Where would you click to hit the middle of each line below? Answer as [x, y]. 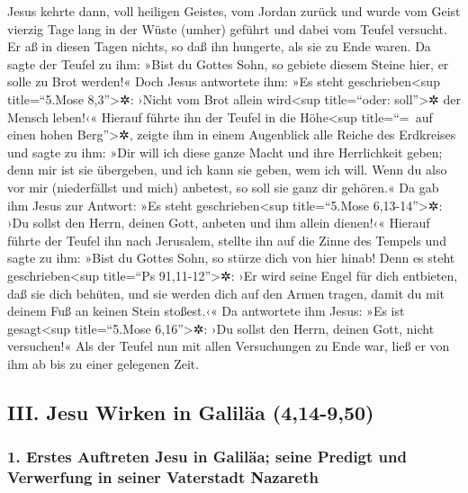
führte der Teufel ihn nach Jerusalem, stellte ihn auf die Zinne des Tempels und [227, 240]
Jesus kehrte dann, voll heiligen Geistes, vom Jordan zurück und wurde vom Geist [234, 11]
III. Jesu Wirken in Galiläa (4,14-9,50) [191, 412]
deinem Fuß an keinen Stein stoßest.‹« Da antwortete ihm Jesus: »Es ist [206, 311]
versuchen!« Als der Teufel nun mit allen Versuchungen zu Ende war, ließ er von [229, 346]
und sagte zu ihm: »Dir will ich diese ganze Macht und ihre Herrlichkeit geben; [225, 152]
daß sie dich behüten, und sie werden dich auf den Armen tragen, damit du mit [226, 293]
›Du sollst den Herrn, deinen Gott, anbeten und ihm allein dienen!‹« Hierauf [219, 223]
